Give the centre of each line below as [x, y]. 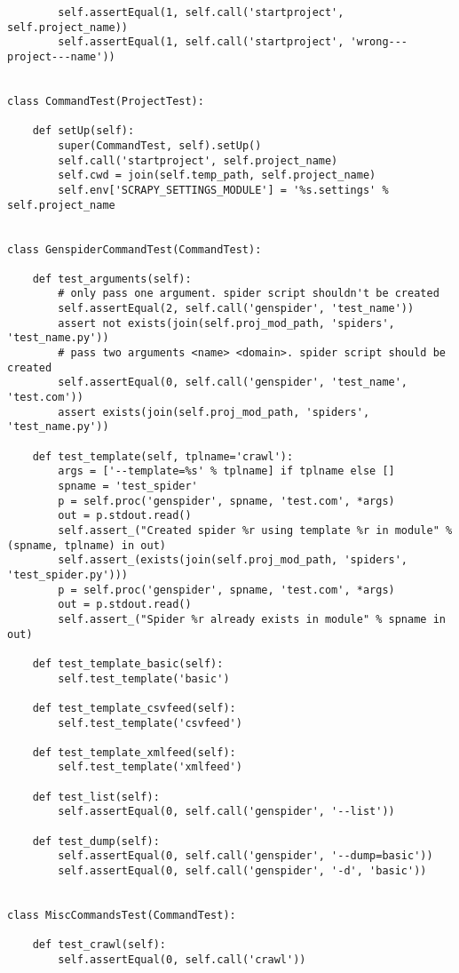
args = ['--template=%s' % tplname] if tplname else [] [226, 471]
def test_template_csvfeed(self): [134, 708]
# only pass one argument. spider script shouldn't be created [249, 294]
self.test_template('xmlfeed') [150, 767]
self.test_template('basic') [144, 678]
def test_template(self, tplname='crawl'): [163, 456]
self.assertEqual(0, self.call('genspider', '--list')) [226, 812]
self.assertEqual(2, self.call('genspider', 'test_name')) [236, 309]
